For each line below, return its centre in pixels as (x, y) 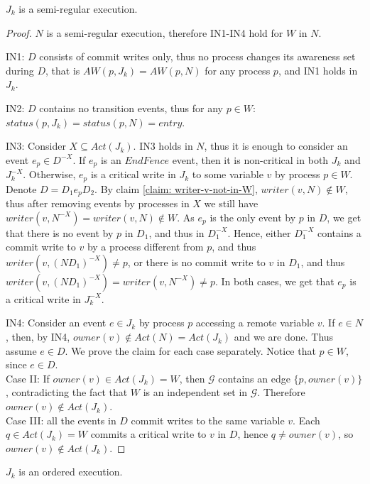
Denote (21, 188)
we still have (231, 203)
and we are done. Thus (284, 337)
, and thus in (176, 232)
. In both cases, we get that (274, 281)
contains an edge (254, 378)
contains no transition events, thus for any (131, 108)
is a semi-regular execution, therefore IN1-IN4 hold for (165, 32)
